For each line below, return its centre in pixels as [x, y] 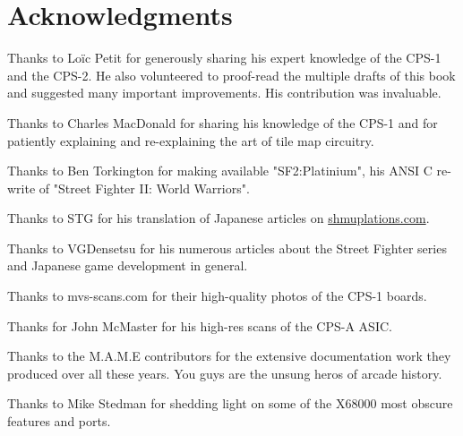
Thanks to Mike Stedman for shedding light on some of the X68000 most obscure [230, 403]
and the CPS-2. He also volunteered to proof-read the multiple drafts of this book [231, 75]
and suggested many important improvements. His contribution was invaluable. [224, 93]
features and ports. [59, 421]
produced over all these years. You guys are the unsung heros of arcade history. [225, 373]
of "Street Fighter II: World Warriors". [144, 188]
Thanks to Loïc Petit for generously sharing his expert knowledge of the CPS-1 [224, 58]
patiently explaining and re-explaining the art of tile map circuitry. [191, 140]
